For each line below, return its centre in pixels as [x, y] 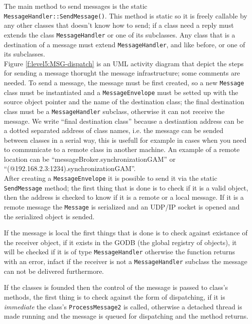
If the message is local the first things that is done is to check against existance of [126, 233]
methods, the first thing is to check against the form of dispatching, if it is [115, 296]
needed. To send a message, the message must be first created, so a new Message [124, 82]
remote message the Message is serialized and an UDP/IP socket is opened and [122, 206]
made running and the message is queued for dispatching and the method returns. [126, 316]
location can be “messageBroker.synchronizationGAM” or [90, 159]
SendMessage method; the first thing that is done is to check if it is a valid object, [126, 187]
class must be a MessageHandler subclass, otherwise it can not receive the [114, 111]
